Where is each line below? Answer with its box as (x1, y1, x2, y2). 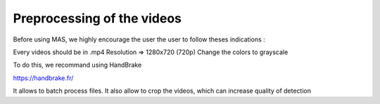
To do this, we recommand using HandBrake (13, 60, 142, 70)
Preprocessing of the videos (13, 11, 182, 26)
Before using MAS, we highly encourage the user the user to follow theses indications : (13, 35, 265, 44)
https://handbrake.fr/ (13, 74, 74, 82)
